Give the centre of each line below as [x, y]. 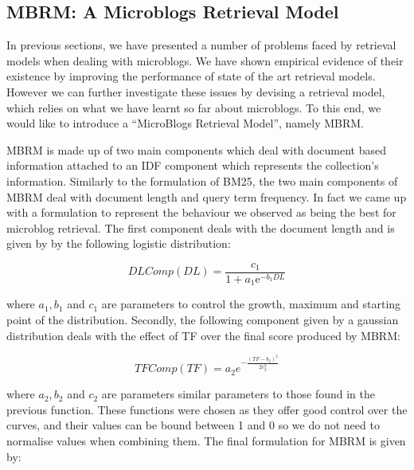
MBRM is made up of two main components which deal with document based [196, 149]
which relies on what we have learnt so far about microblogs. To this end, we [194, 107]
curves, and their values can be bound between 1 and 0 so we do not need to [193, 425]
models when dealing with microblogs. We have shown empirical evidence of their [205, 60]
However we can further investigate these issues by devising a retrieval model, [196, 91]
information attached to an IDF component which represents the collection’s [193, 165]
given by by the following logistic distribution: [119, 243]
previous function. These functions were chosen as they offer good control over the [207, 409]
